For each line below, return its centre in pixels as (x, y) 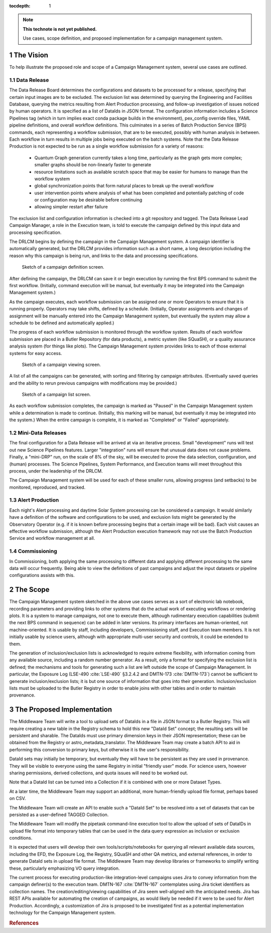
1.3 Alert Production (34, 500)
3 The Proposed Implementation (61, 710)
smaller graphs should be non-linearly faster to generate (93, 165)
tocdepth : (20, 6)
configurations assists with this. (42, 575)
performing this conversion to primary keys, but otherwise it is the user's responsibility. (100, 749)
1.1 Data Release (29, 80)
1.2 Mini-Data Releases (38, 433)
